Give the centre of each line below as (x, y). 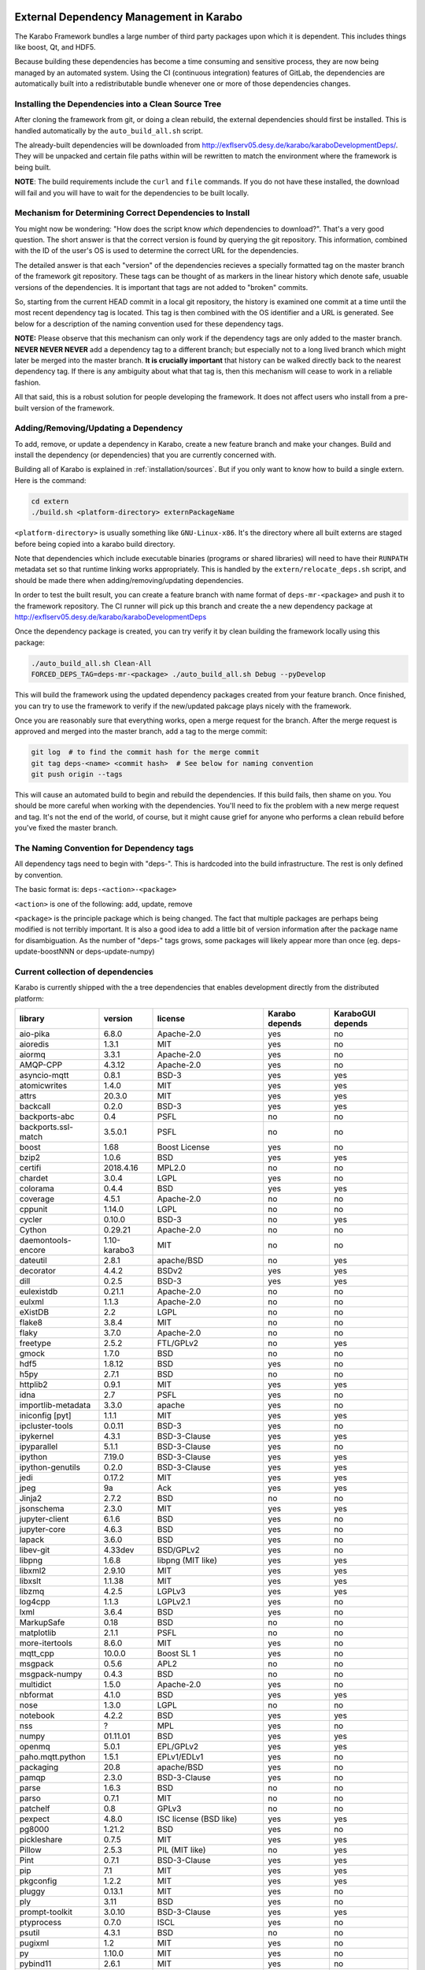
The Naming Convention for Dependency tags (104, 848)
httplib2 (33, 1385)
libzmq (32, 1591)
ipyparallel (39, 1446)
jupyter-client (44, 1519)
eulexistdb (39, 1291)
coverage (37, 1199)
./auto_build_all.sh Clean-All (92, 663)
